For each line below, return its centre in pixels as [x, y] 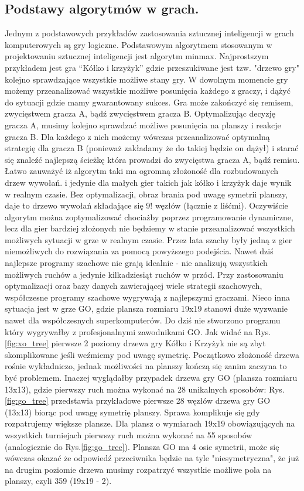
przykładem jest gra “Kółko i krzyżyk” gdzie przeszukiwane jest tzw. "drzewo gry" [152, 67]
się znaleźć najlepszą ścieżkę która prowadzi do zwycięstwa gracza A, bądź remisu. [152, 159]
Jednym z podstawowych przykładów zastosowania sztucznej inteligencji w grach [149, 33]
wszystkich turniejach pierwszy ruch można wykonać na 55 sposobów [129, 434]
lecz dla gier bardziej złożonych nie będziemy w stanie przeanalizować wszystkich [150, 228]
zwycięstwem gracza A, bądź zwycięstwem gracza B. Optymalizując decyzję [140, 113]
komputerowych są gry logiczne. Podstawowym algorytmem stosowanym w [139, 44]
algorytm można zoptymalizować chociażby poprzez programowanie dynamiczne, [149, 216]
